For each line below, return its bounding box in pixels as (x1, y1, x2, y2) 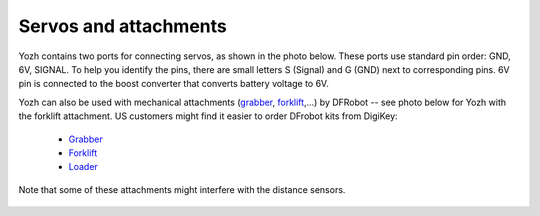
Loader (68, 161, 99, 173)
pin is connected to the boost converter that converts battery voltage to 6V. (18, 78, 329, 90)
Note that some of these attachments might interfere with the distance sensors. (18, 183, 346, 195)
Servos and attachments (18, 15, 227, 37)
